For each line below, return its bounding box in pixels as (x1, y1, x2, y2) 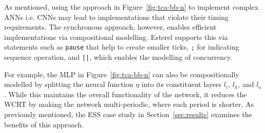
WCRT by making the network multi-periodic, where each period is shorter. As (4, 99, 254, 109)
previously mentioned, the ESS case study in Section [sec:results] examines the (4, 109, 252, 120)
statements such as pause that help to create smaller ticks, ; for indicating (4, 41, 239, 52)
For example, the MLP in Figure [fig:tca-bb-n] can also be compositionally (4, 69, 239, 79)
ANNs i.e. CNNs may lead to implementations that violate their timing (4, 11, 229, 22)
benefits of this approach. (4, 119, 84, 129)
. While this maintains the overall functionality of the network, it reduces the (4, 88, 247, 99)
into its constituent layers (141, 79, 222, 90)
